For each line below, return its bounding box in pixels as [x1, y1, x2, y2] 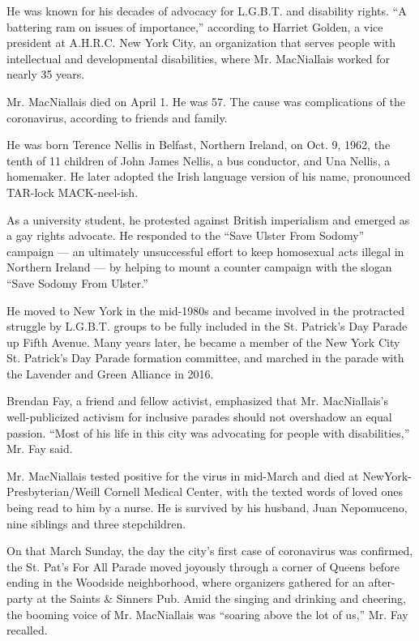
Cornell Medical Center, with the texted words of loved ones [104, 483, 404, 500]
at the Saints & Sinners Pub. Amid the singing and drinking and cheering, [36, 590, 406, 606]
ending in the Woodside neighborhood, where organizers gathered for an [6, 574, 365, 591]
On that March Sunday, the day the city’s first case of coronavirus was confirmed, [6, 542, 413, 559]
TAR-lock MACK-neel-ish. [6, 183, 139, 200]
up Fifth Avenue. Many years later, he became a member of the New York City [6, 333, 400, 350]
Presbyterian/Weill [6, 483, 100, 500]
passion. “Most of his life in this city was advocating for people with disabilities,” [6, 424, 410, 441]
